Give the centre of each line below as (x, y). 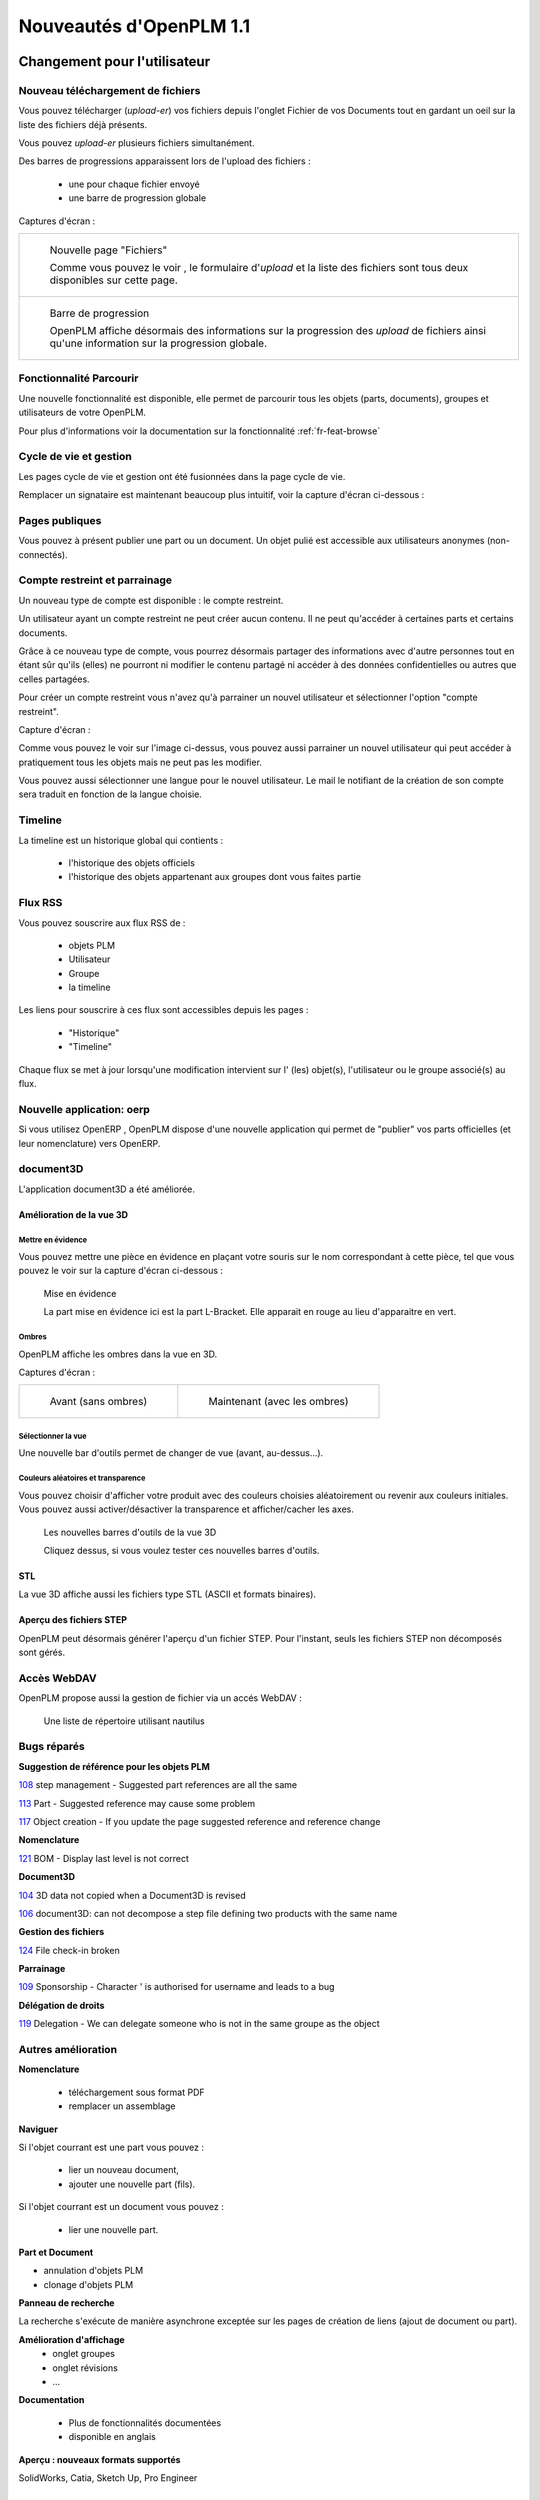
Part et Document (56, 2252)
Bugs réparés (51, 1747)
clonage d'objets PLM (88, 2284)
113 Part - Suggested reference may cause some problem (137, 1803)
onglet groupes (83, 2354)
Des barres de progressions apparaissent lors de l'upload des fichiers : (164, 161)
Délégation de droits (61, 2005)
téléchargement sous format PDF (136, 2092)
